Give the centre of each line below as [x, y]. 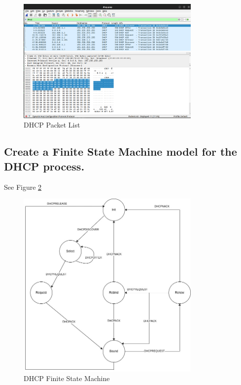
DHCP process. [44, 166]
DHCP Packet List [52, 125]
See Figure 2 [23, 187]
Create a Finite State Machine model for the [120, 151]
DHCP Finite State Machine [67, 378]
